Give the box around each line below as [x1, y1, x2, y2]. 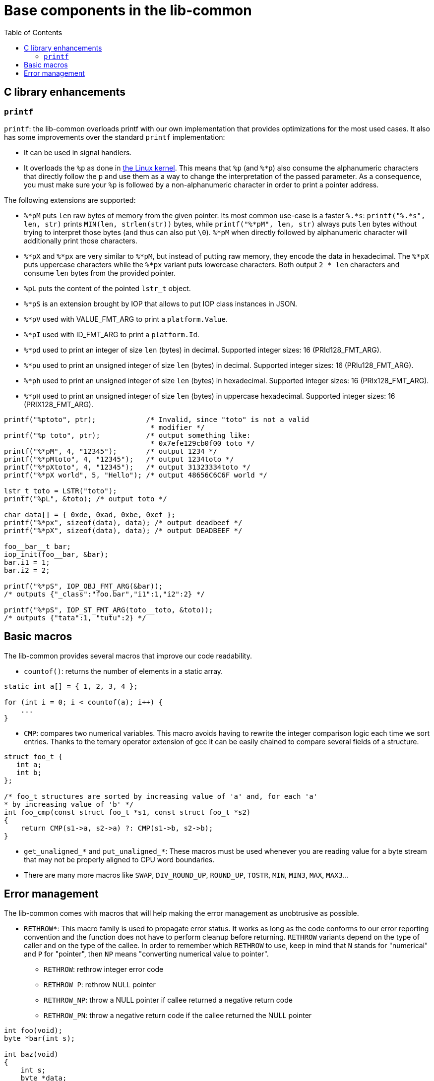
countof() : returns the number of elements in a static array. [24, 666, 223, 675]
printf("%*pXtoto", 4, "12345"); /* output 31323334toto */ [4, 463, 251, 471]
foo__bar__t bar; [4, 542, 71, 550]
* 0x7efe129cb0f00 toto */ [150, 439, 255, 447]
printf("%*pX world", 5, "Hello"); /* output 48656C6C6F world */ [4, 471, 268, 479]
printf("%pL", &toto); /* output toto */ [4, 494, 167, 503]
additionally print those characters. [24, 236, 138, 245]
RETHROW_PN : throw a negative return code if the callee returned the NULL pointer [44, 1011, 312, 1020]
